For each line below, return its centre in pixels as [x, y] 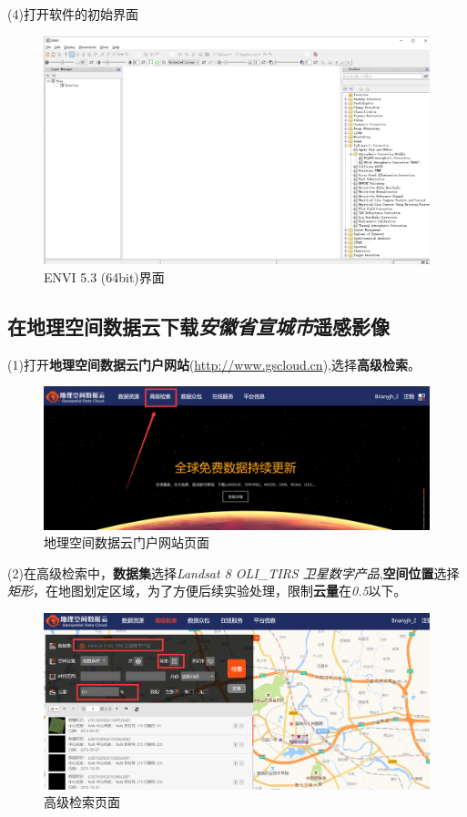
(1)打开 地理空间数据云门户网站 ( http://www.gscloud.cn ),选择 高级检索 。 [214, 364]
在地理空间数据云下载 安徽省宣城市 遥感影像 [198, 326]
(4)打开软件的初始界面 [73, 14]
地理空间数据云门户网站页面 [127, 542]
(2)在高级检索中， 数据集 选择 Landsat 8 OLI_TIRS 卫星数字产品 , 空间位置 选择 [233, 572]
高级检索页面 [82, 802]
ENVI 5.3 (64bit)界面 [104, 276]
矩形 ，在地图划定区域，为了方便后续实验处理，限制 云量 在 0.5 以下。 [207, 591]
